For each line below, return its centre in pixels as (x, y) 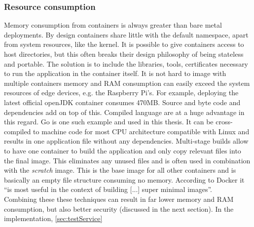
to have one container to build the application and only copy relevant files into (123, 150)
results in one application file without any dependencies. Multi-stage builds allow (126, 141)
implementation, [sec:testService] (53, 218)
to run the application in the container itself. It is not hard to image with (115, 73)
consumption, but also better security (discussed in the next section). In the (119, 208)
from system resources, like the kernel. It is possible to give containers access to (124, 44)
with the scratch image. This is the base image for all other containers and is (120, 170)
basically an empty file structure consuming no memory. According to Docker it (124, 179)
